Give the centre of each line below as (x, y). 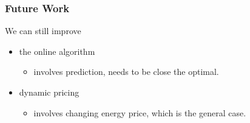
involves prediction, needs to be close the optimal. (126, 72)
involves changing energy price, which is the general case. (140, 112)
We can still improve (43, 31)
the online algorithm (57, 51)
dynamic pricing (49, 92)
